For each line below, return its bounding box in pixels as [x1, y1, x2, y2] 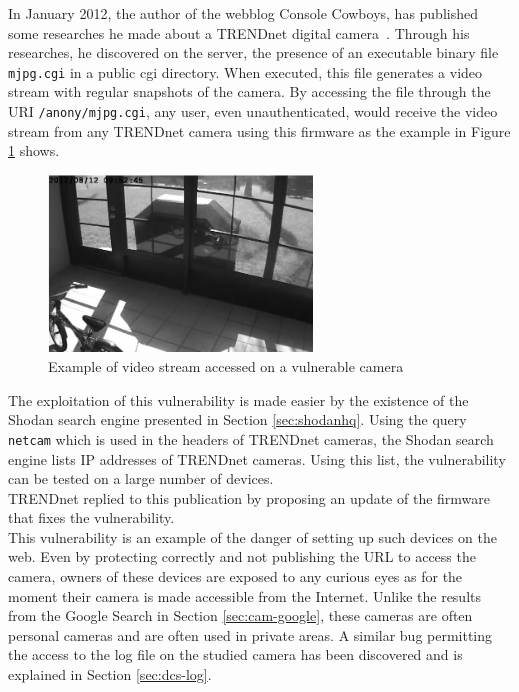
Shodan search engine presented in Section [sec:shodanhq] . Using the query [8, 409, 467, 430]
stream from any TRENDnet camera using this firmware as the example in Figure [8, 120, 511, 141]
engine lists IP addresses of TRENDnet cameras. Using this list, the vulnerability [8, 448, 506, 469]
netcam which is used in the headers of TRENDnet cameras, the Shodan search [8, 428, 494, 449]
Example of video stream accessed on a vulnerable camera [48, 356, 404, 377]
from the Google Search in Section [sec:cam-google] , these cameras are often [8, 605, 473, 626]
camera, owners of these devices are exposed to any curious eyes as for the [8, 566, 463, 587]
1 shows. [8, 140, 60, 161]
